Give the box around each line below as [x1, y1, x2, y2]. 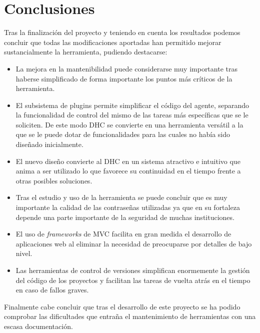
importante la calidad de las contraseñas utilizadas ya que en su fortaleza [15, 202, 240, 212]
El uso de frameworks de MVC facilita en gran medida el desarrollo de [15, 228, 231, 239]
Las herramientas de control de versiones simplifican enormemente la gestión [15, 265, 250, 275]
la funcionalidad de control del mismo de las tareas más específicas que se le [15, 109, 248, 120]
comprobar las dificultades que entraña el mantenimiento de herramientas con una [4, 311, 256, 321]
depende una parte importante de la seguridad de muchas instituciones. [15, 211, 234, 222]
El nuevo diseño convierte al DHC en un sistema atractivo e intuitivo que [15, 155, 240, 166]
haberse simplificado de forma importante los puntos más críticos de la [15, 73, 232, 83]
